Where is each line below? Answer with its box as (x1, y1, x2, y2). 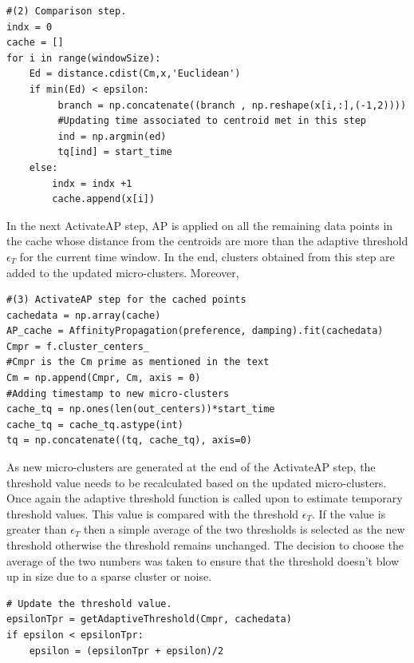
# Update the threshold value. (6, 597, 172, 609)
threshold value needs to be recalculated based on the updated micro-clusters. (6, 474, 387, 490)
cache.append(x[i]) (52, 193, 156, 205)
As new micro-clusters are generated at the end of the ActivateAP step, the (6, 459, 376, 475)
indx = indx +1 (52, 177, 132, 189)
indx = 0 (6, 21, 53, 33)
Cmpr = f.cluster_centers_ (6, 340, 149, 352)
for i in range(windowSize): (6, 52, 161, 64)
